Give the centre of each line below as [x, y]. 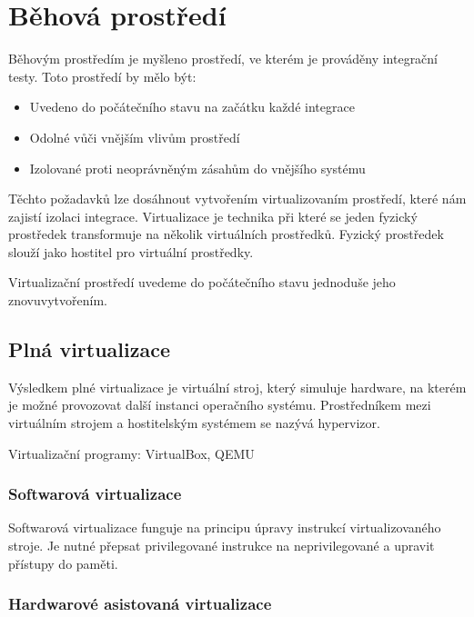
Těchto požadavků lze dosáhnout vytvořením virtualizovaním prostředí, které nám [237, 199]
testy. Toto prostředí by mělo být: [102, 76]
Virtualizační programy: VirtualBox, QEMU [131, 453]
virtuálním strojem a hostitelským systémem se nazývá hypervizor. [194, 423]
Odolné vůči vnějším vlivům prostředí [135, 137]
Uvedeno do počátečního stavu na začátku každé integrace [192, 107]
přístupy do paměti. [63, 563]
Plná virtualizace [90, 349]
